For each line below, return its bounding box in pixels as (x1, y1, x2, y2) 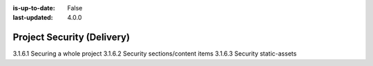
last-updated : (12, 14, 53, 22)
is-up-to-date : (12, 4, 55, 12)
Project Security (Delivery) (12, 32, 131, 43)
